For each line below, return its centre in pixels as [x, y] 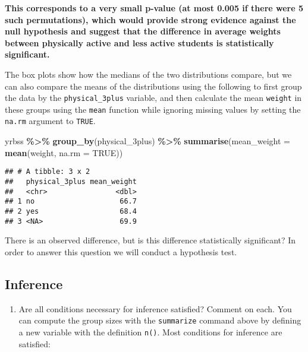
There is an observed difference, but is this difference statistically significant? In [150, 240]
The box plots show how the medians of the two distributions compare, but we [148, 74]
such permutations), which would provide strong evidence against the [150, 19]
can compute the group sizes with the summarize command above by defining [160, 320]
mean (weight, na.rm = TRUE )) [64, 152]
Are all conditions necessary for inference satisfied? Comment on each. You [155, 308]
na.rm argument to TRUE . [50, 121]
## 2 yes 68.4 [71, 211]
